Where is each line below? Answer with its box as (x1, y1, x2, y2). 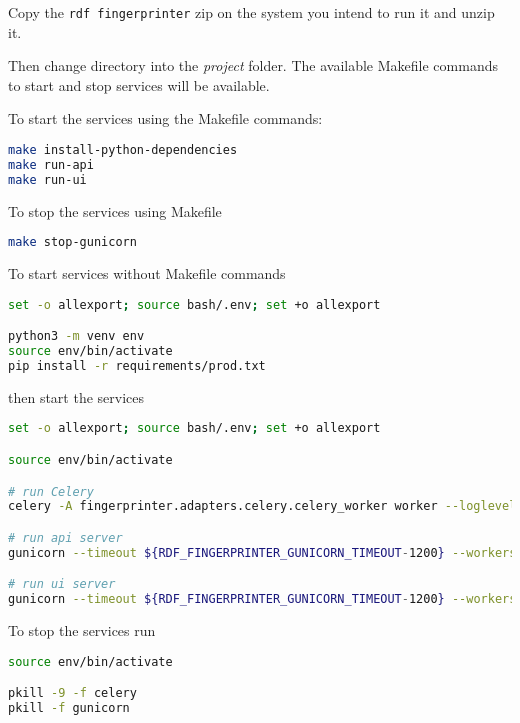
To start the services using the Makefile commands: (8, 108, 323, 129)
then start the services (8, 386, 145, 407)
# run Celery (8, 484, 94, 499)
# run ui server (8, 577, 116, 592)
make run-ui (8, 172, 87, 187)
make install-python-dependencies (8, 143, 238, 158)
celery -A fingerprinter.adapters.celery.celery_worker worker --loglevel (8, 499, 517, 514)
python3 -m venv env (8, 329, 145, 344)
